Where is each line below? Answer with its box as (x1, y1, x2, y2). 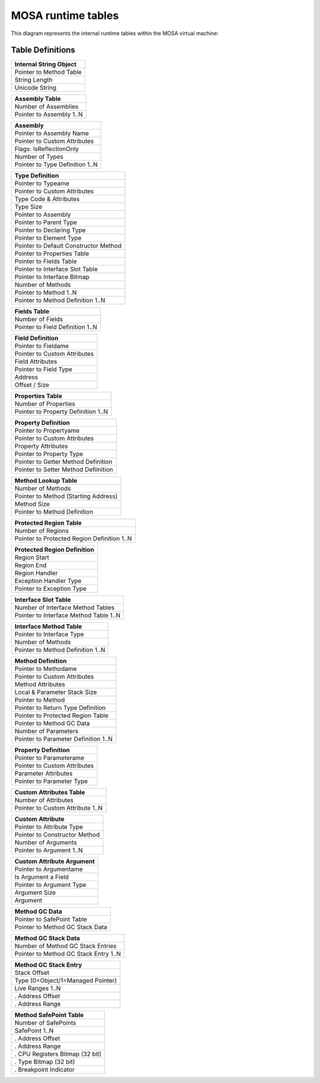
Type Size (14, 202, 43, 211)
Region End (14, 561, 47, 569)
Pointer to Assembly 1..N (14, 110, 83, 119)
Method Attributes (14, 680, 65, 689)
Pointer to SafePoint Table (14, 915, 87, 923)
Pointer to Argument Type (14, 881, 87, 889)
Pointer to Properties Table (14, 249, 89, 258)
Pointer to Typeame (14, 179, 69, 188)
